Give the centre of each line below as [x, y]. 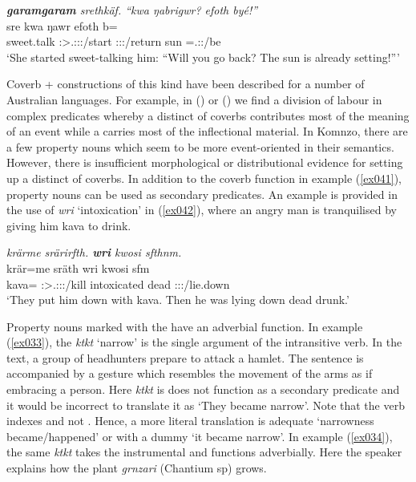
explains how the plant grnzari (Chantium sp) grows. [137, 468]
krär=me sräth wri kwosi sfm [78, 267]
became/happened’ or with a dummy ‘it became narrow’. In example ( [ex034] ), [200, 436]
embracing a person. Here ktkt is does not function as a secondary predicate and [203, 389]
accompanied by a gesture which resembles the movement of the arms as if [190, 373]
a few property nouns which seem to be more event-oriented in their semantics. [200, 146]
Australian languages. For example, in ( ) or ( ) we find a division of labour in [194, 99]
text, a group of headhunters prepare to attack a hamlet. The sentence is [185, 357]
